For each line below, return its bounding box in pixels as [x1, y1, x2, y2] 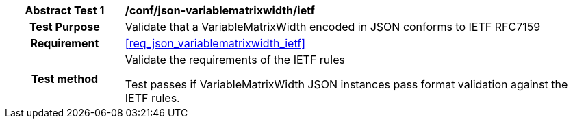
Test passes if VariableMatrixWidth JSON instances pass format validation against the [125, 77, 568, 91]
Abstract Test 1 [25, 3, 105, 17]
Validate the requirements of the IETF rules [125, 53, 345, 66]
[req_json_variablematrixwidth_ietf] [125, 36, 306, 50]
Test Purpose [29, 20, 100, 34]
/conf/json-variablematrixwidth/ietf [125, 3, 315, 17]
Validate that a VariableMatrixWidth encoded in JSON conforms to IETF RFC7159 [125, 20, 541, 34]
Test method [31, 72, 99, 86]
